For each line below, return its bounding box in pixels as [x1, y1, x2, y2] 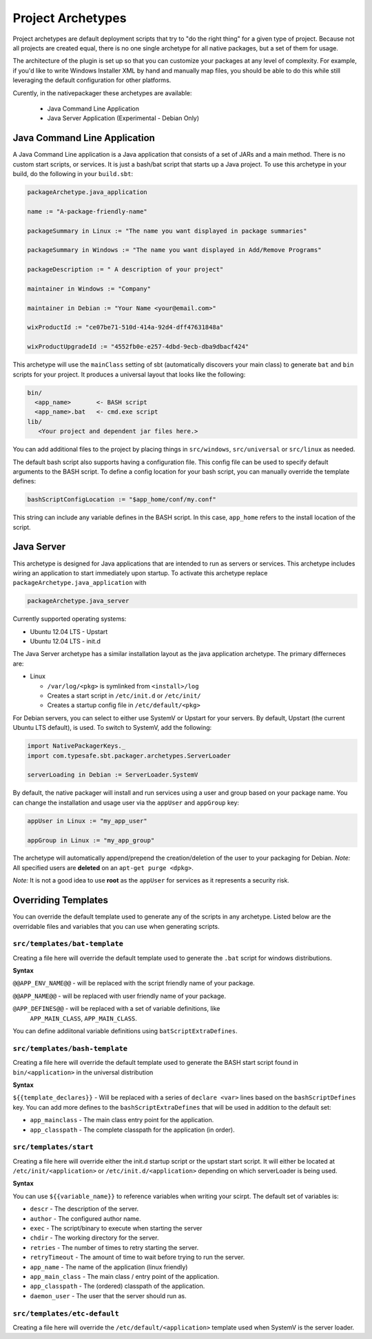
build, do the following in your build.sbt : [12, 169, 134, 177]
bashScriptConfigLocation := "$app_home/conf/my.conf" [27, 496, 216, 503]
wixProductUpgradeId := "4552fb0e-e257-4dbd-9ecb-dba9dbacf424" [27, 343, 249, 351]
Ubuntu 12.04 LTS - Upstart [30, 627, 108, 635]
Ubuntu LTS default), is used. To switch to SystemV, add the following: [12, 724, 212, 732]
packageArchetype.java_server [27, 597, 130, 605]
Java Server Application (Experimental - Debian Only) [47, 114, 200, 122]
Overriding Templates [12, 894, 109, 906]
